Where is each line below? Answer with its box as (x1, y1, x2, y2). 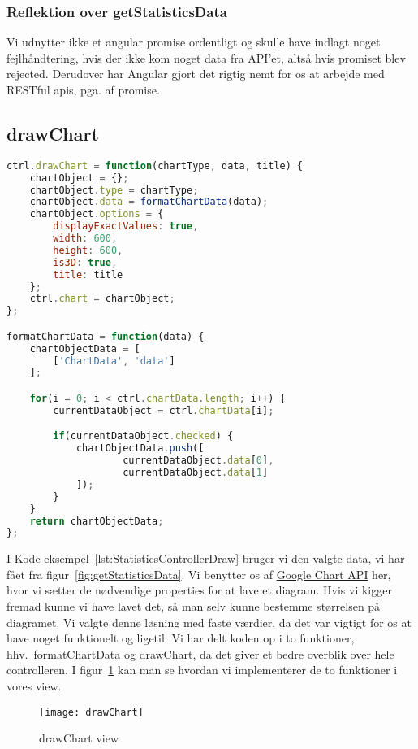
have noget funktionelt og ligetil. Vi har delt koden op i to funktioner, (6, 629, 355, 647)
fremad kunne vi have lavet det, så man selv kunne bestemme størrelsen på (6, 598, 381, 615)
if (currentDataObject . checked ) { (53, 430, 234, 442)
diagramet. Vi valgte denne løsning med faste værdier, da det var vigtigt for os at (6, 613, 412, 630)
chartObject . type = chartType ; (29, 184, 199, 196)
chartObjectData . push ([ (75, 442, 205, 455)
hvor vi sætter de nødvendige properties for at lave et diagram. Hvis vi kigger (6, 581, 392, 599)
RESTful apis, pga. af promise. (6, 81, 160, 98)
